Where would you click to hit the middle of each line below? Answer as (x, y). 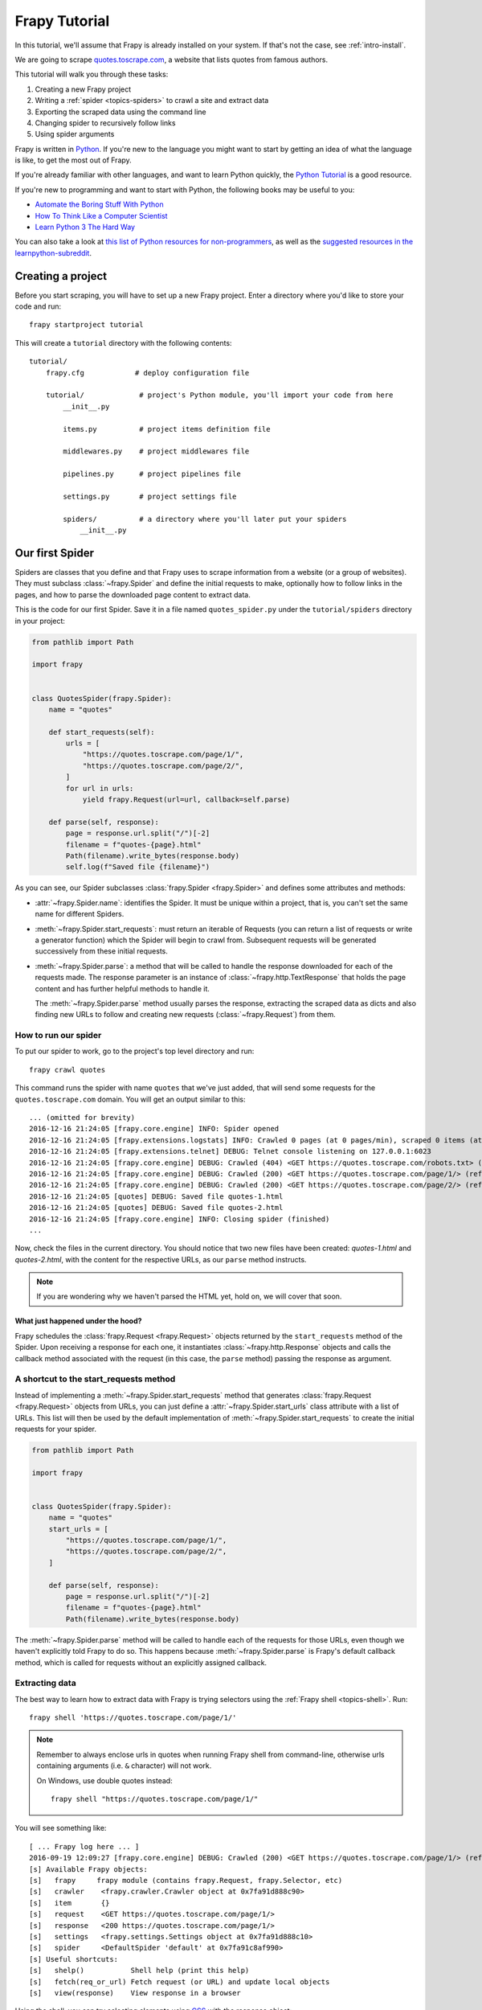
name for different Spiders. (80, 914)
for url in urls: (100, 788)
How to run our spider (58, 1036)
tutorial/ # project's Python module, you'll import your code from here (219, 395)
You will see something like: (61, 1828)
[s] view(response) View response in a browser (135, 1993)
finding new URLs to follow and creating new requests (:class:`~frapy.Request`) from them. (186, 1015)
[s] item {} (69, 1903)
